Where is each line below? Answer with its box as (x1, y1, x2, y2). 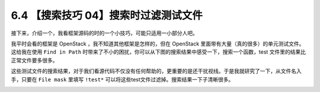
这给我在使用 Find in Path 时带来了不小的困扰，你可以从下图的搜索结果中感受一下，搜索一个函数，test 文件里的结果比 (11, 48, 306, 55)
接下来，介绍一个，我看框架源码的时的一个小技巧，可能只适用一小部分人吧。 (11, 29, 198, 37)
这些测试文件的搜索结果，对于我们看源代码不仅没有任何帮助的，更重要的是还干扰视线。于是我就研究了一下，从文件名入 (11, 68, 302, 75)
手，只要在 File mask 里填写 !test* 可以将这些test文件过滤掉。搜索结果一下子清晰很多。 (11, 75, 234, 83)
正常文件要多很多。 (11, 57, 58, 64)
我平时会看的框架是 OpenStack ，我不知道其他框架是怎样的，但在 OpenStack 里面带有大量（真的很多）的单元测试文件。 (11, 40, 305, 47)
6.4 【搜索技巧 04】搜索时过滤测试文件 (11, 9, 203, 22)
